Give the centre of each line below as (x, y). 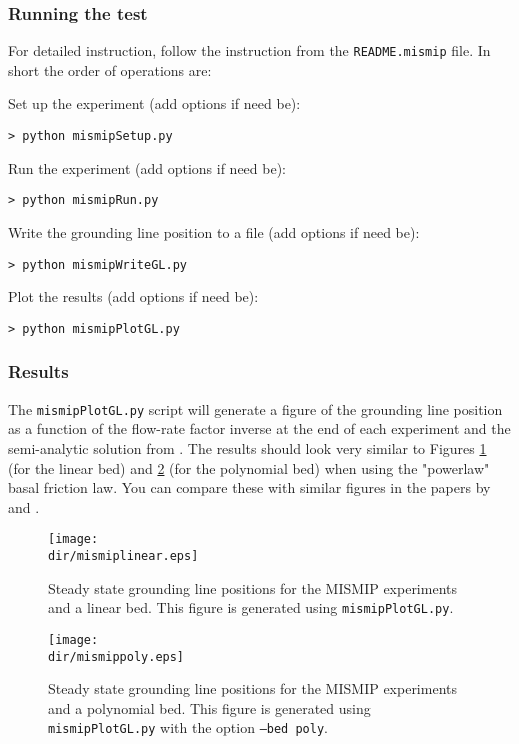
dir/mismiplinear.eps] (123, 555)
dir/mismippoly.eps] (116, 656)
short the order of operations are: (110, 69)
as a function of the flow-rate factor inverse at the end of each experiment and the (259, 428)
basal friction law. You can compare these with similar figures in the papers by (249, 487)
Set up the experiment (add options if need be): (154, 103)
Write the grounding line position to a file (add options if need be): (214, 231)
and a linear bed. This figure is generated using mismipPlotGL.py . (251, 607)
